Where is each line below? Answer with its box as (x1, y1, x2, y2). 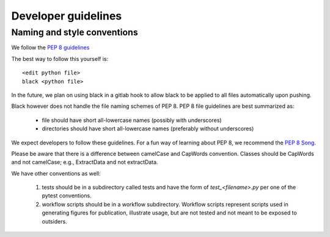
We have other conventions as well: (11, 169, 101, 177)
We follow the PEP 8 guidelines (11, 44, 90, 51)
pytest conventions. (42, 192, 92, 199)
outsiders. (42, 218, 67, 225)
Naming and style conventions (11, 27, 139, 38)
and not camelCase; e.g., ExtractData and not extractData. (11, 158, 158, 166)
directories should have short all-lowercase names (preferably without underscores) (42, 125, 254, 132)
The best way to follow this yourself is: (11, 55, 109, 62)
